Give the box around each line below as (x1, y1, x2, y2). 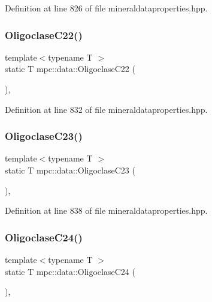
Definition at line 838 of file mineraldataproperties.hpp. (5, 204, 208, 217)
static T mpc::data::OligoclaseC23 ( (5, 164, 135, 176)
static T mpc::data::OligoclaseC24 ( (5, 265, 135, 277)
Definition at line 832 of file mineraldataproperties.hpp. (5, 103, 208, 115)
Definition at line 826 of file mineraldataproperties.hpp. (5, 2, 208, 14)
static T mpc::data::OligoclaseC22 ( (5, 62, 135, 75)
